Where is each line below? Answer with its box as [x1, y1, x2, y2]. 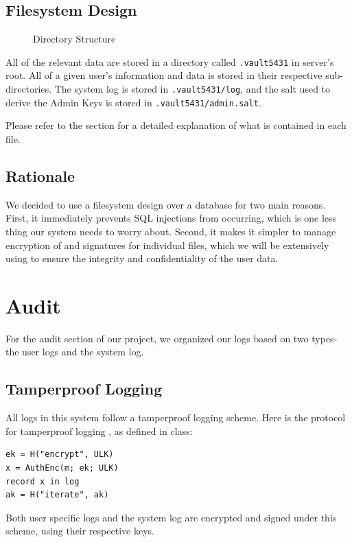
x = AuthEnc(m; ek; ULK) [5, 463, 119, 473]
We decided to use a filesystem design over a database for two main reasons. [5, 197, 326, 211]
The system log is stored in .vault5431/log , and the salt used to [54, 82, 331, 96]
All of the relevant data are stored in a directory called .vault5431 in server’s [5, 54, 334, 69]
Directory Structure [33, 32, 116, 46]
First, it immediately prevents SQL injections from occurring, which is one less [5, 211, 337, 225]
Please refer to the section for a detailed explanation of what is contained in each [5, 118, 347, 132]
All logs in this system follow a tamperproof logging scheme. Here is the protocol [5, 410, 346, 425]
